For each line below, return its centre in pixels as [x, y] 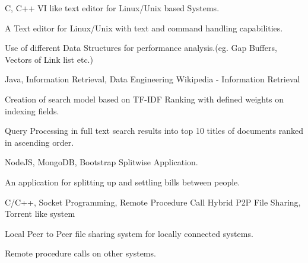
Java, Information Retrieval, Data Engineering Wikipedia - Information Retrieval [153, 79]
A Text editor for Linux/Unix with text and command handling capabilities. [144, 28]
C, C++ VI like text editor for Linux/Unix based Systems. [112, 8]
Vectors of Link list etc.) [49, 59]
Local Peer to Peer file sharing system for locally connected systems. [129, 233]
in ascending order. [39, 142]
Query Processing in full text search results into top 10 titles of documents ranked [154, 131]
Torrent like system [40, 214]
